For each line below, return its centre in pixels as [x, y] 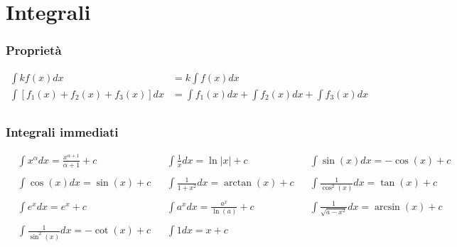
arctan [238, 183]
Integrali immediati [62, 131]
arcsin [387, 207]
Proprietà [34, 50]
